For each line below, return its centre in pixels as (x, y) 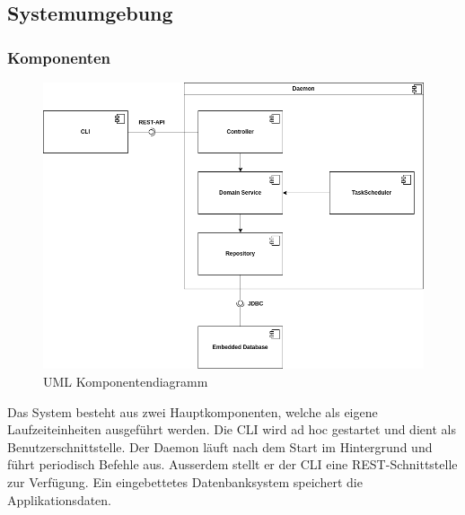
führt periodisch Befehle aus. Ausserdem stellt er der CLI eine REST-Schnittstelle (232, 464)
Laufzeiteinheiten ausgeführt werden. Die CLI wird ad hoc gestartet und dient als (232, 429)
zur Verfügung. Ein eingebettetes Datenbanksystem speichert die (185, 482)
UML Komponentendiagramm (126, 382)
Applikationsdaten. (60, 499)
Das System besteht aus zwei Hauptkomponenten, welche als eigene (193, 411)
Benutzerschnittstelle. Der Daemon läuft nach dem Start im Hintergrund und (220, 446)
